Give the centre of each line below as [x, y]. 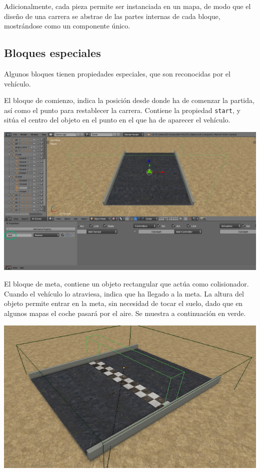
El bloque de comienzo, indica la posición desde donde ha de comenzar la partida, [129, 100]
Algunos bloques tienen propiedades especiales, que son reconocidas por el [117, 73]
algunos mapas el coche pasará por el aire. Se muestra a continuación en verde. [125, 313]
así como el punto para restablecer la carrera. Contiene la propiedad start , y [122, 110]
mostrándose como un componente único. [67, 26]
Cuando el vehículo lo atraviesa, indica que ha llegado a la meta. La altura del [124, 293]
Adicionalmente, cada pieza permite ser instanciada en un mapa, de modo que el [127, 6]
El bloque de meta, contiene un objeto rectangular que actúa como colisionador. [126, 284]
